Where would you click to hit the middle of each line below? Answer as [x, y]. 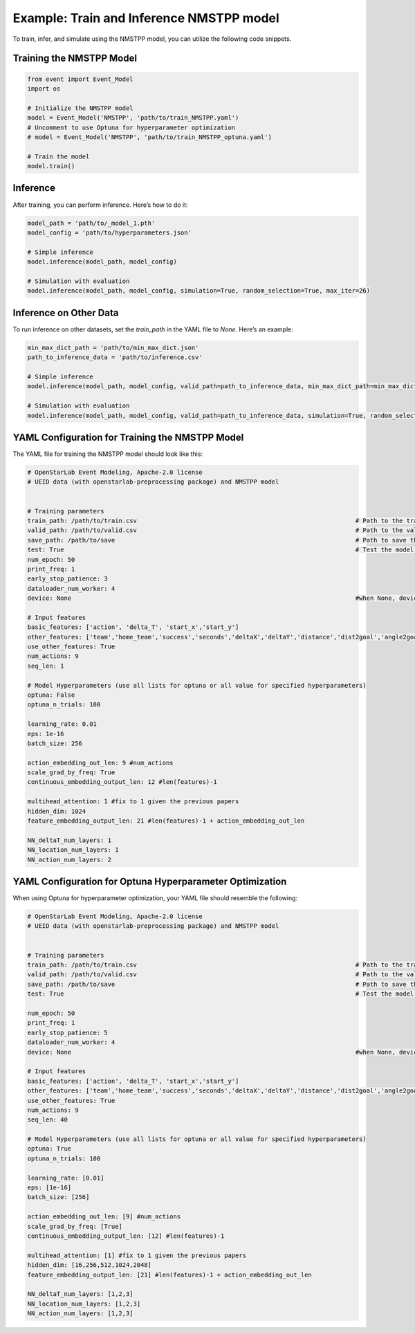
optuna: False [51, 695]
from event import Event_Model [81, 79]
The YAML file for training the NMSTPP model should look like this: [108, 454]
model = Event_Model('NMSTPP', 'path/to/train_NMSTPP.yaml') [133, 118]
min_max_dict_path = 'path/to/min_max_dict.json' [113, 347]
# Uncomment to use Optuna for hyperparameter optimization [131, 127]
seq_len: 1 [46, 666]
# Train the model [58, 156]
